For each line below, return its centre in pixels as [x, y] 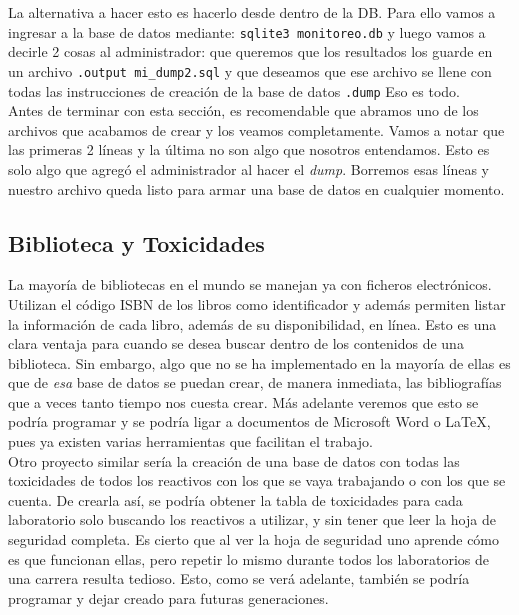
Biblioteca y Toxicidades [136, 242]
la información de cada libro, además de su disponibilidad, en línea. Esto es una [252, 323]
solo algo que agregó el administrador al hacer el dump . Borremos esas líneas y [248, 168]
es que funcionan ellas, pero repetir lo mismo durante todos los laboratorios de [248, 558]
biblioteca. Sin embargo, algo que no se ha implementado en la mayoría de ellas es [259, 362]
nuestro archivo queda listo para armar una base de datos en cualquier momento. [256, 188]
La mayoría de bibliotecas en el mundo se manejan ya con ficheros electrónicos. [250, 284]
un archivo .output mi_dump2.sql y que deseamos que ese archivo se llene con [250, 70]
